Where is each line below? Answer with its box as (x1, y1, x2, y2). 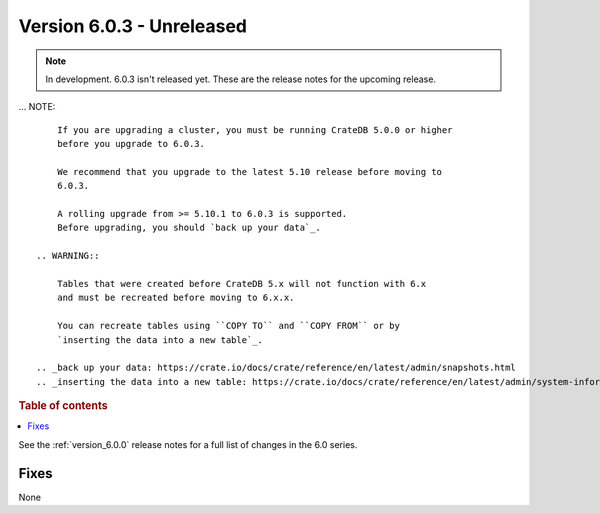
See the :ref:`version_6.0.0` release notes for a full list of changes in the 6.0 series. (18, 438, 358, 450)
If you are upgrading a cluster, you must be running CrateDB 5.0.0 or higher (56, 124, 453, 135)
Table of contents (18, 399, 109, 413)
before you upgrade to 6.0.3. (56, 138, 205, 150)
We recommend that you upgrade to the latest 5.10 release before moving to (56, 166, 443, 177)
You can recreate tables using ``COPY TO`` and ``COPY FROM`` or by (56, 320, 400, 332)
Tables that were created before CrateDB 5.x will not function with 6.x (56, 278, 427, 290)
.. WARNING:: (36, 250, 100, 262)
